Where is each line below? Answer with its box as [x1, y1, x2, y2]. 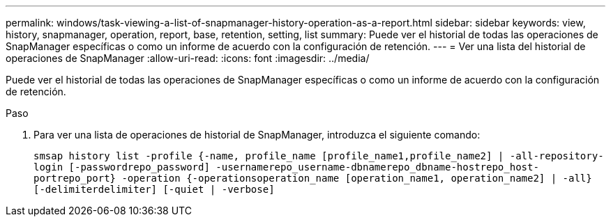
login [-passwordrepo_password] [33, 161, 210, 173]
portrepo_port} [33, 173, 116, 184]
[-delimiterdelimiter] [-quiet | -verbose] [33, 184, 275, 195]
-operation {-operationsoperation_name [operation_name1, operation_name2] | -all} [121, 173, 592, 184]
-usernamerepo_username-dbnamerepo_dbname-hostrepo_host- [216, 161, 539, 173]
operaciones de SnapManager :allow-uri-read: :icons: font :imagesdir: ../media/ [6, 52, 370, 64]
